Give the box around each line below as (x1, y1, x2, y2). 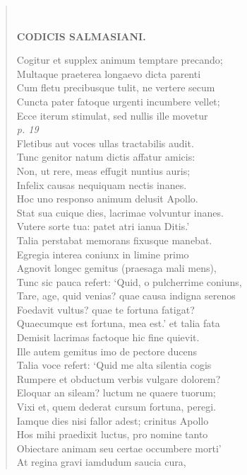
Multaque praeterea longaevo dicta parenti (16, 66, 201, 81)
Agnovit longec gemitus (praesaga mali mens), (16, 261, 217, 275)
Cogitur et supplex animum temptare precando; (16, 52, 223, 67)
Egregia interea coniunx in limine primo (16, 246, 189, 261)
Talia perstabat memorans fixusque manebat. (16, 232, 212, 247)
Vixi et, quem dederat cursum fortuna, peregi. (16, 399, 216, 414)
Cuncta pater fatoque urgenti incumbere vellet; (16, 93, 220, 108)
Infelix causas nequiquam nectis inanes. (16, 177, 187, 192)
